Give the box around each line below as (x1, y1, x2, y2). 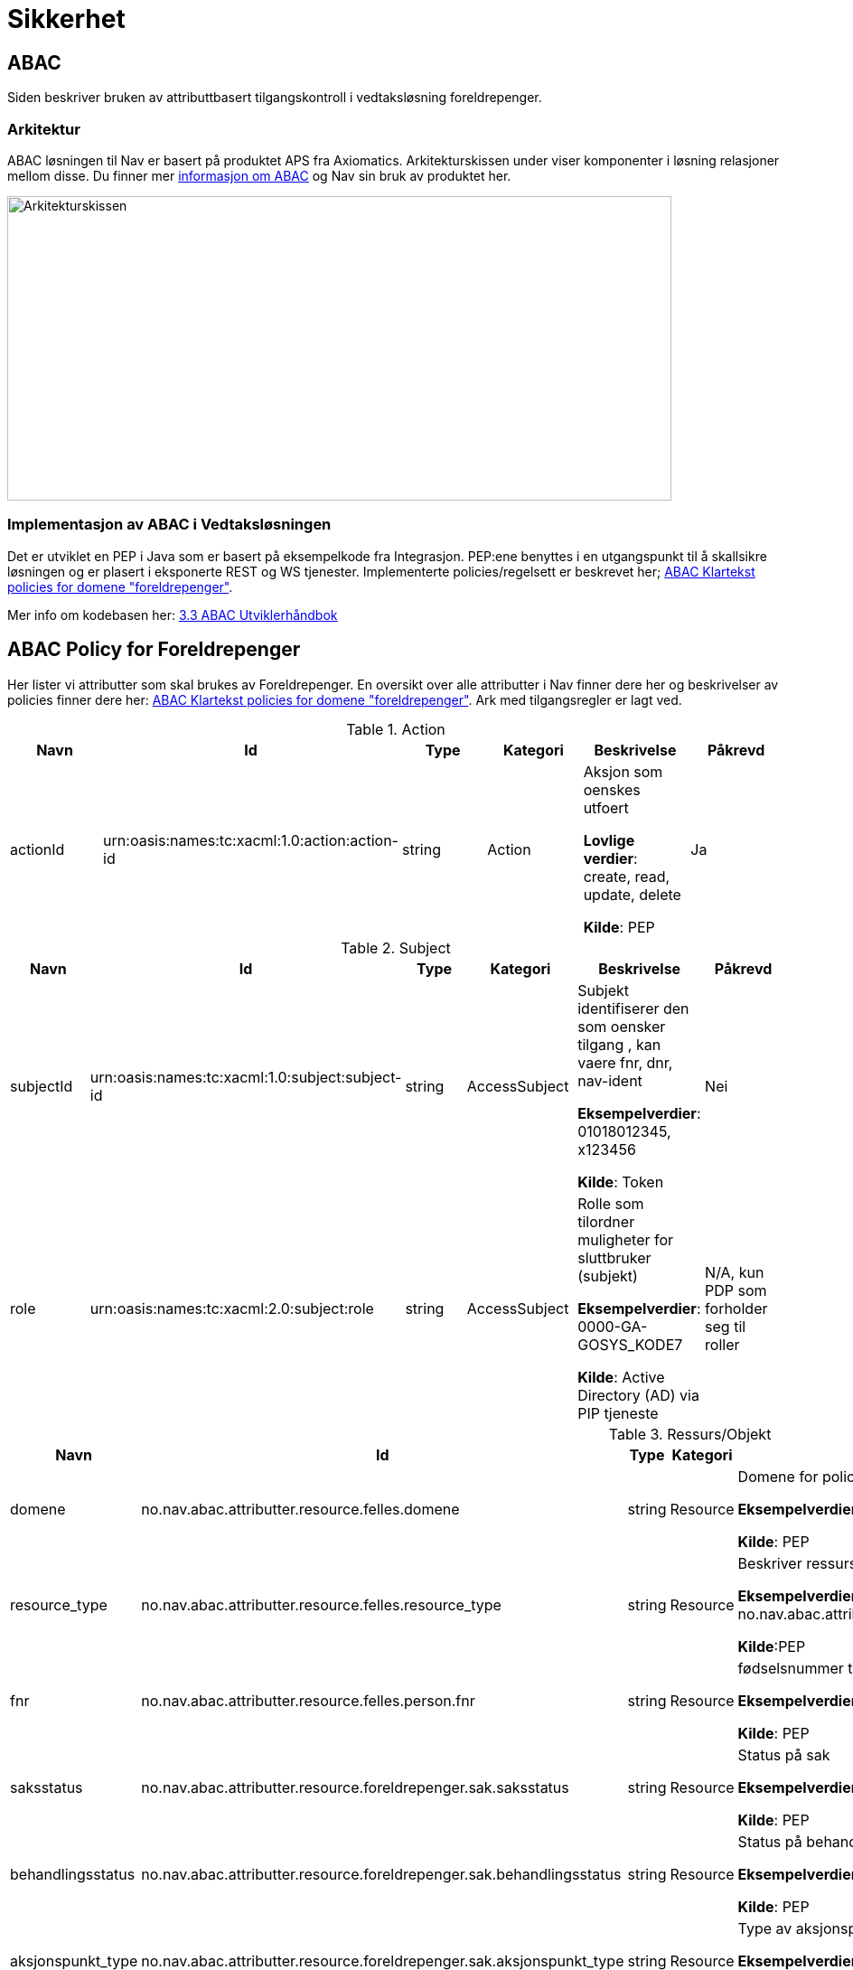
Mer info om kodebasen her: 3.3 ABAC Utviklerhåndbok (7, 606, 338, 623)
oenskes (583, 780, 641, 799)
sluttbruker (577, 1248, 651, 1267)
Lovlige (583, 830, 635, 849)
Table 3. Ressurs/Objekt (608, 1424, 772, 1443)
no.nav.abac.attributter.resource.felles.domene (141, 1499, 460, 1518)
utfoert (583, 798, 629, 817)
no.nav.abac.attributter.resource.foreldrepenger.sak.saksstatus (141, 1778, 569, 1796)
